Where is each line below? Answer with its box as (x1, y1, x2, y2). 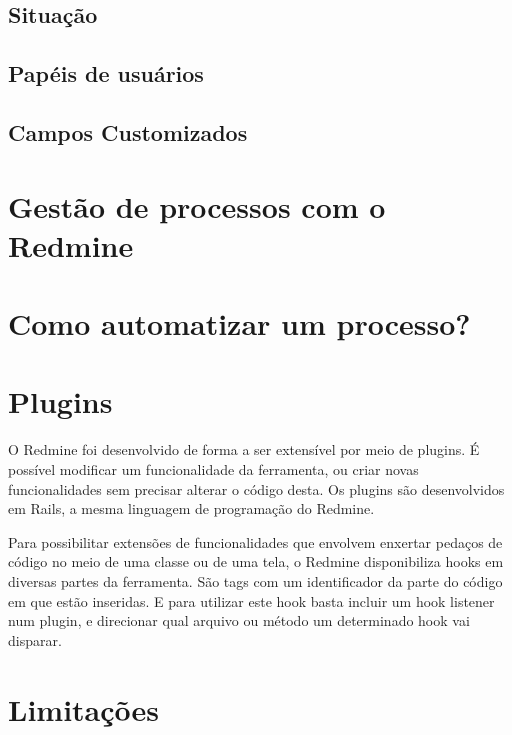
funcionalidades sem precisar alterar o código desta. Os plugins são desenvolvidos (8, 478, 505, 499)
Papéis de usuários (8, 58, 204, 89)
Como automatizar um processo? (8, 303, 471, 344)
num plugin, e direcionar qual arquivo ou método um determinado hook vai (8, 610, 470, 631)
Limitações (8, 688, 160, 729)
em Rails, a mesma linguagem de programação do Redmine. (8, 498, 375, 519)
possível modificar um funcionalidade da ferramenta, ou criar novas (8, 459, 419, 479)
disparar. (8, 629, 62, 650)
